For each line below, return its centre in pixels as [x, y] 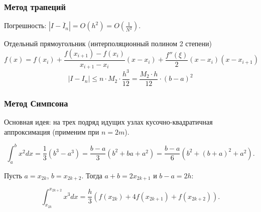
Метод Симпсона [36, 103]
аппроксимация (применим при [52, 131]
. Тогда [92, 175]
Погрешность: [25, 25]
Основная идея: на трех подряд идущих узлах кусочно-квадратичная [108, 122]
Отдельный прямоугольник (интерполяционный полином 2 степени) [108, 43]
